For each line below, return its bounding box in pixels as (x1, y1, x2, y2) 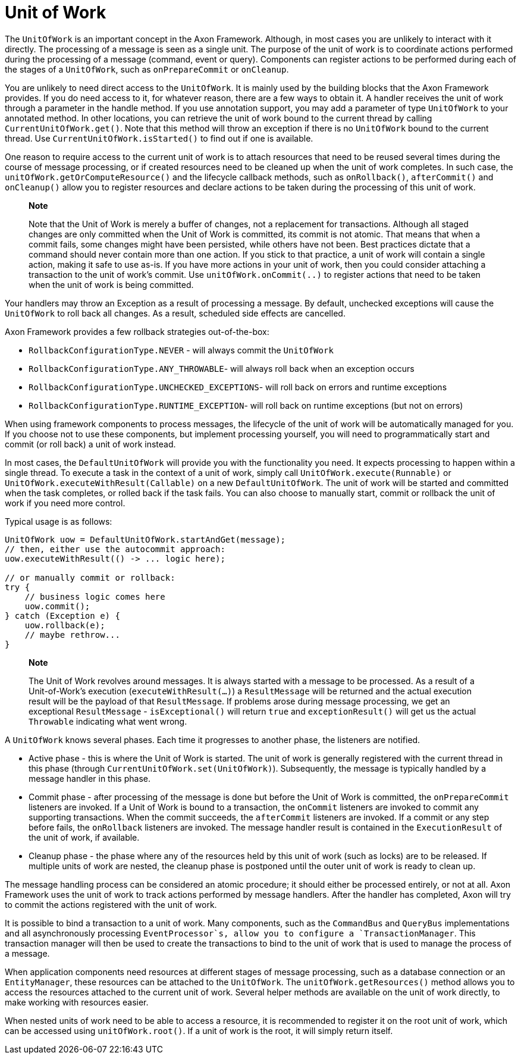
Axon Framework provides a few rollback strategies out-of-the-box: (5, 326, 269, 337)
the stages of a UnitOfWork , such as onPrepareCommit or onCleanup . (5, 64, 289, 74)
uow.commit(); (24, 601, 90, 611)
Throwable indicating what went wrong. (29, 716, 187, 726)
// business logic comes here (24, 591, 165, 601)
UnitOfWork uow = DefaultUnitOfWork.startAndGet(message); (5, 534, 286, 544)
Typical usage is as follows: (5, 516, 112, 527)
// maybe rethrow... (24, 629, 120, 640)
